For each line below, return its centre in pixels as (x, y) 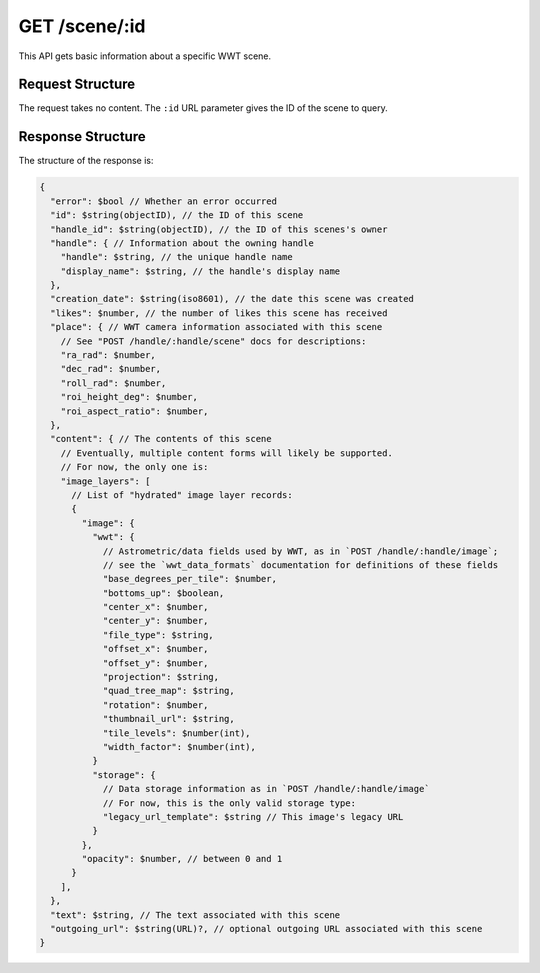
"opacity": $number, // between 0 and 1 (182, 859)
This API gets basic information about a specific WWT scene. (145, 56)
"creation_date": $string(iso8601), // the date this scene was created (232, 299)
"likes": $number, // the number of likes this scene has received (219, 313)
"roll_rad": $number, (113, 383)
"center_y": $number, (155, 621)
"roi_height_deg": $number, (129, 397)
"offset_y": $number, (155, 663)
